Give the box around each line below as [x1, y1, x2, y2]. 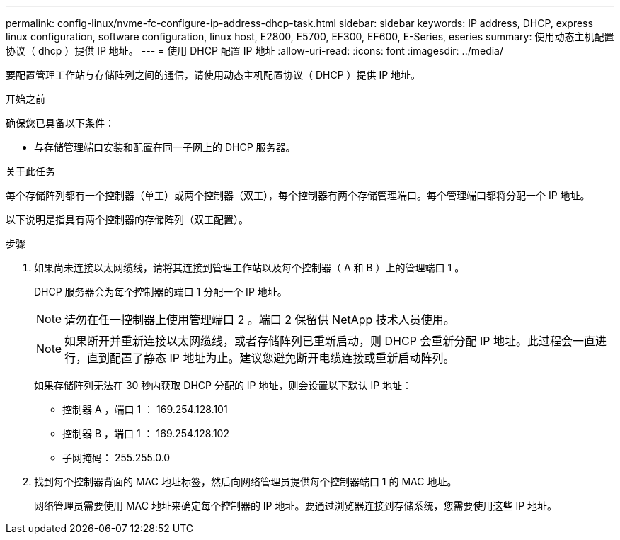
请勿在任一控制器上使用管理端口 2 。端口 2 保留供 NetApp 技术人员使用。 [64, 313, 455, 327]
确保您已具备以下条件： [6, 117, 115, 129]
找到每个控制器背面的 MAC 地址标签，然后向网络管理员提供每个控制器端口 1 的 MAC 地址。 [34, 476, 457, 488]
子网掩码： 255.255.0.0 [62, 451, 171, 463]
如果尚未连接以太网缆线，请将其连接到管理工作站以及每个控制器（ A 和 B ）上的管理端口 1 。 [34, 261, 465, 274]
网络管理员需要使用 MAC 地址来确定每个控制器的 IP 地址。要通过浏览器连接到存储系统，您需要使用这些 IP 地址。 [34, 500, 558, 512]
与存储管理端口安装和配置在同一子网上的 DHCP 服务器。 [34, 141, 296, 153]
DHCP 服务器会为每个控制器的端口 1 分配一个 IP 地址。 [34, 286, 287, 298]
